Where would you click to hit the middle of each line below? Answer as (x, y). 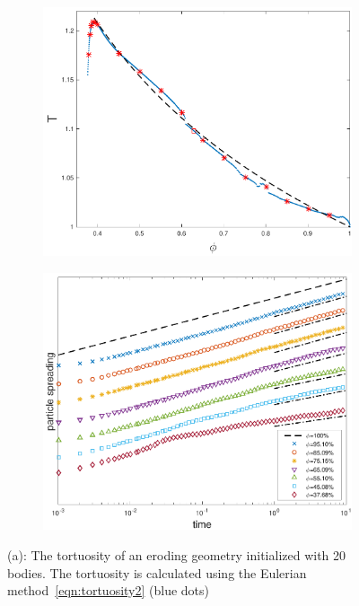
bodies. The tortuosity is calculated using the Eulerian (157, 572)
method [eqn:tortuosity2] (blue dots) (109, 590)
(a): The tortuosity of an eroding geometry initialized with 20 (177, 554)
